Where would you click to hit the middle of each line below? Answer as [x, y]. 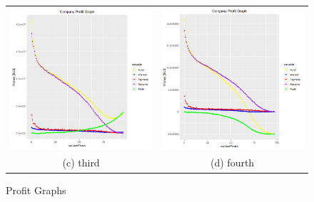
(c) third [81, 163]
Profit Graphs [36, 190]
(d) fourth [233, 163]
